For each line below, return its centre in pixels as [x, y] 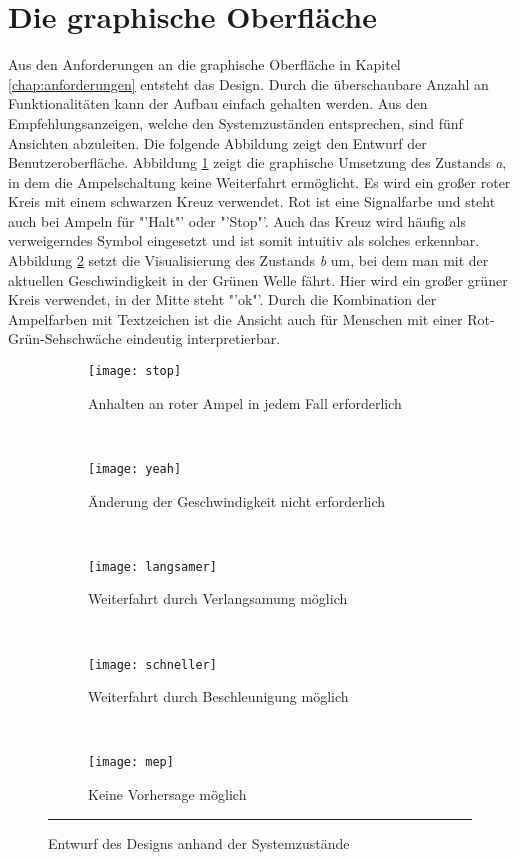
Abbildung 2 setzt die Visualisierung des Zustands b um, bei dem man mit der [248, 260]
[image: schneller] [152, 664]
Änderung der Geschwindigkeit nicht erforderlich [237, 500]
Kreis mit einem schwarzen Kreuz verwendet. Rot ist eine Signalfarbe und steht [252, 201]
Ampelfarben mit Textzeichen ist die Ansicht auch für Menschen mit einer [235, 318]
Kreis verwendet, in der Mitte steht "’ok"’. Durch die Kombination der [222, 299]
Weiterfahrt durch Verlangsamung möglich [218, 598]
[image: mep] [131, 762]
